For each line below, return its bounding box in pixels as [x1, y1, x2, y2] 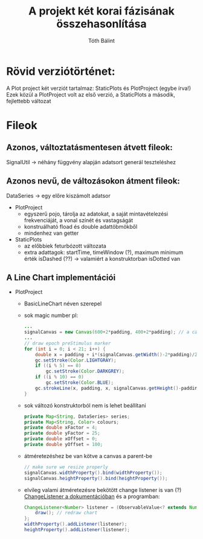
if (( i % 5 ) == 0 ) [35, 363, 82, 369]
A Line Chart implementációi [6, 272, 116, 282]
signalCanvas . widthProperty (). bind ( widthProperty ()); [24, 470, 163, 476]
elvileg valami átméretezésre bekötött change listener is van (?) [24, 486, 182, 493]
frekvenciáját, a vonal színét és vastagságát [24, 216, 134, 224]
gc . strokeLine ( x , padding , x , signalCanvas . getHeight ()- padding [35, 385, 201, 391]
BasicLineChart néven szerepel [24, 300, 102, 307]
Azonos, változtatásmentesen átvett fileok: [6, 142, 173, 153]
